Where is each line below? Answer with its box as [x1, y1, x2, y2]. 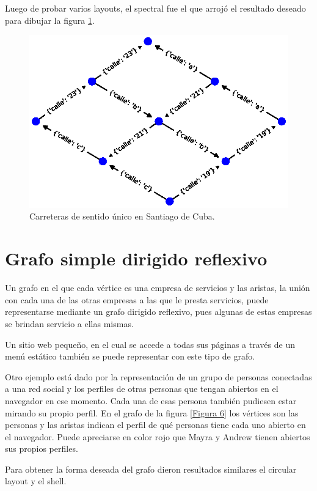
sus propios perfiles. [5, 442, 78, 455]
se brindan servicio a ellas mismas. [5, 317, 134, 330]
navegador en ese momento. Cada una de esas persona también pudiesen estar [5, 394, 297, 407]
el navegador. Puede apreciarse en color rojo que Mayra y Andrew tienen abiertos [5, 430, 310, 443]
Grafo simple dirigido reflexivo [5, 246, 268, 271]
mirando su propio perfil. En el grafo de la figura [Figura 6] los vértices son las [5, 406, 299, 419]
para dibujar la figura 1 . [5, 13, 95, 26]
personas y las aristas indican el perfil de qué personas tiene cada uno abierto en [5, 418, 306, 431]
